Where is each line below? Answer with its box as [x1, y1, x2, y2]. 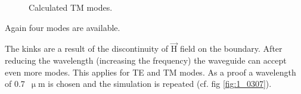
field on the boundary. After [179, 42, 283, 55]
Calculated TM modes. [29, 1, 113, 13]
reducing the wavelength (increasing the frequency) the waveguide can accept [5, 54, 287, 66]
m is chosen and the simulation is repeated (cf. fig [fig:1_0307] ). [38, 77, 272, 90]
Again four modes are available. [5, 21, 120, 33]
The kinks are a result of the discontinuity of [5, 42, 169, 55]
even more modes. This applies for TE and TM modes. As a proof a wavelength [5, 65, 296, 78]
